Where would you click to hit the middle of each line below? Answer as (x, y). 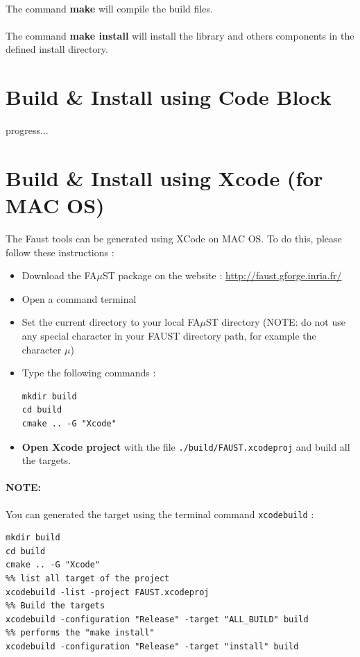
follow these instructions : (60, 252)
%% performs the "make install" (80, 633)
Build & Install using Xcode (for (164, 177)
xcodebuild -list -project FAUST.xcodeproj (108, 592)
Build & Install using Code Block (169, 97)
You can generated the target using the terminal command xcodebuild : (160, 514)
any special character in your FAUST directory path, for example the (169, 335)
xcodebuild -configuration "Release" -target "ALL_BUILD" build (157, 619)
